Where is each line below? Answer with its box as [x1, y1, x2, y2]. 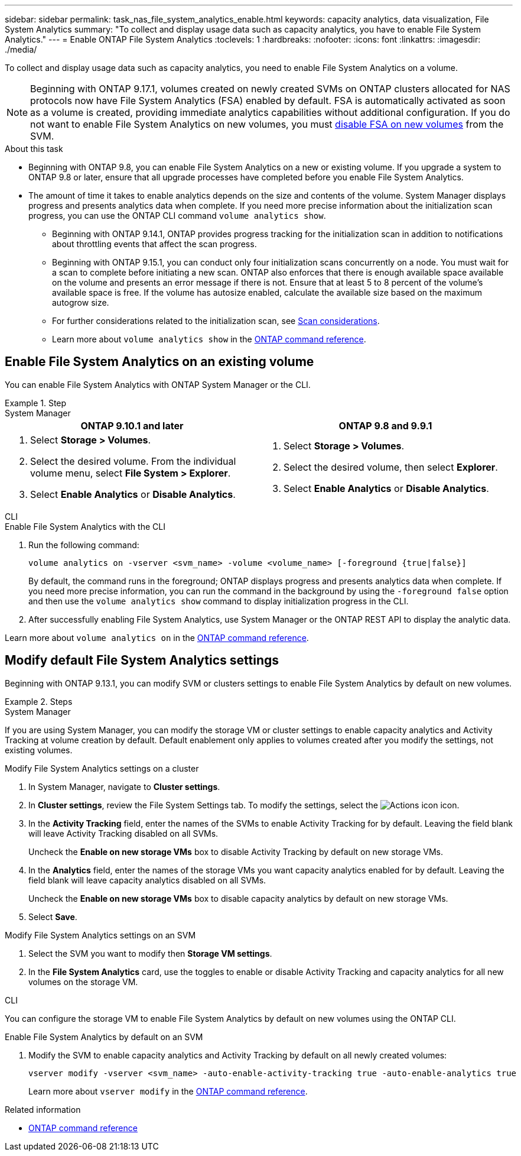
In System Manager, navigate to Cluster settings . [28, 781, 220, 792]
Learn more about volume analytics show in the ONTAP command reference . [52, 334, 366, 344]
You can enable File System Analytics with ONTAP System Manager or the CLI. [5, 379, 311, 390]
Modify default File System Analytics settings [5, 653, 279, 668]
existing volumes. [5, 744, 73, 755]
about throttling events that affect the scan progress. [52, 239, 257, 249]
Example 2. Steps [5, 696, 73, 707]
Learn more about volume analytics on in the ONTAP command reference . [5, 632, 309, 643]
